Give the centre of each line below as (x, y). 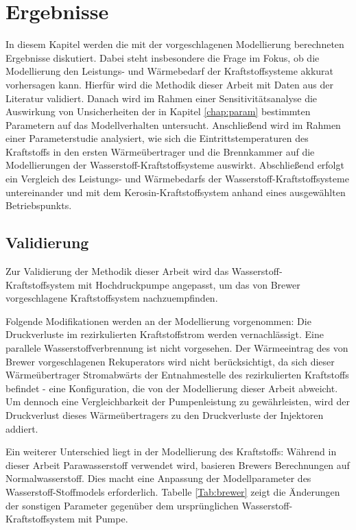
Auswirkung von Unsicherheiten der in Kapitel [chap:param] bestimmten (158, 111)
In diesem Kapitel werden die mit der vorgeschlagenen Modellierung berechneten (175, 44)
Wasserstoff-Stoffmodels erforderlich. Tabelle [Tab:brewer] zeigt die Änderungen (173, 491)
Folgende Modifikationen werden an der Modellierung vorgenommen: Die (158, 321)
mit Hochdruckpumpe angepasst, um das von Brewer (189, 284)
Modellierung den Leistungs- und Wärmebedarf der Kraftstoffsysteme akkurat (170, 71)
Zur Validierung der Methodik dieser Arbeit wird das (117, 271)
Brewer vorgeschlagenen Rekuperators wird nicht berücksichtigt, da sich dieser (170, 361)
